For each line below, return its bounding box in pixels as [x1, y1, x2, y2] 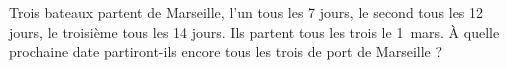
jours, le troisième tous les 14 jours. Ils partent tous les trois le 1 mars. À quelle [9, 21, 500, 42]
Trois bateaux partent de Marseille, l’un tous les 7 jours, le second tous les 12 [9, 2, 484, 22]
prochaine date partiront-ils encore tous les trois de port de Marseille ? [9, 41, 443, 62]
